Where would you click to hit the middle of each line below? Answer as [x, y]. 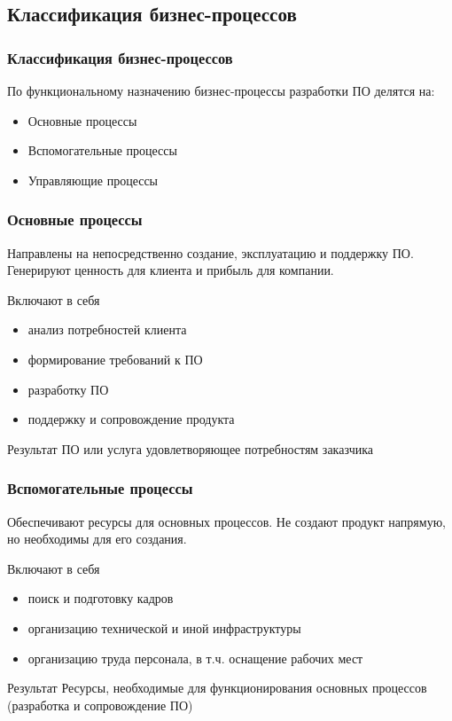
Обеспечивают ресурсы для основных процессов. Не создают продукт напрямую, [227, 521]
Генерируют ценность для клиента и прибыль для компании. [171, 270]
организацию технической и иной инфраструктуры [164, 627]
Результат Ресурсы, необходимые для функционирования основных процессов [217, 688]
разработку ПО [68, 389]
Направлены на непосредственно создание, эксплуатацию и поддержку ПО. [210, 252]
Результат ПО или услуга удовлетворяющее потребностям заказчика [191, 448]
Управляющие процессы [93, 180]
